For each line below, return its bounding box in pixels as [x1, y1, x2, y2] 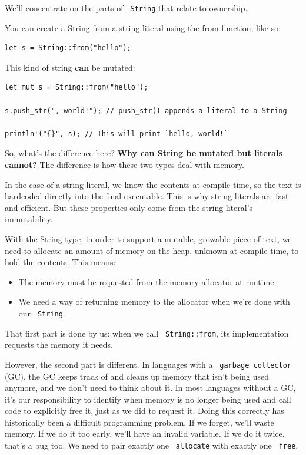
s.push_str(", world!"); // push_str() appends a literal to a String [5, 106, 287, 115]
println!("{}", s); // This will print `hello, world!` [5, 129, 228, 138]
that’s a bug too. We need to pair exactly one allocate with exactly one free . [5, 439, 298, 451]
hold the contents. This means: [5, 256, 116, 268]
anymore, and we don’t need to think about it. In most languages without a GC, [5, 381, 296, 394]
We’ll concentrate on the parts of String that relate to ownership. [5, 2, 248, 14]
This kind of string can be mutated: [5, 61, 135, 73]
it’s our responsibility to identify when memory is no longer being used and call [5, 393, 291, 405]
